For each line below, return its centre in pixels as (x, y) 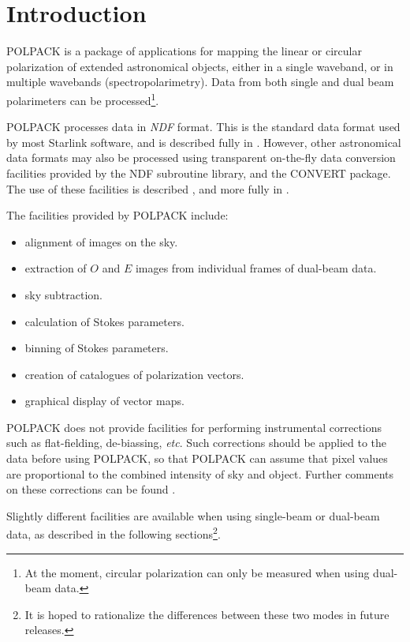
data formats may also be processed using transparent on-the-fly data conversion (201, 158)
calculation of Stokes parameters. (104, 321)
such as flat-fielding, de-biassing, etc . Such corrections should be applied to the (197, 443)
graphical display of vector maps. (104, 401)
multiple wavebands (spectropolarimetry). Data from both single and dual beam (200, 82)
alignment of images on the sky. (101, 241)
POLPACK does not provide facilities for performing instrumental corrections (194, 427)
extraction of (56, 268)
